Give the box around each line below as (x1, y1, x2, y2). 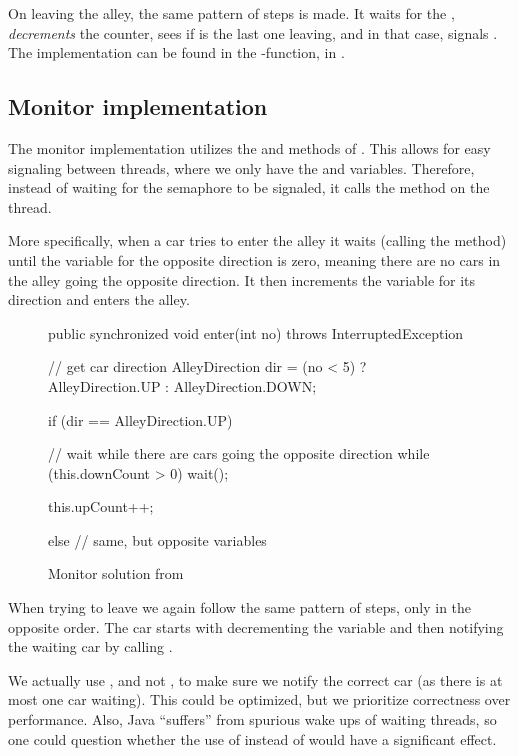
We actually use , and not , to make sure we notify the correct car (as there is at (8, 669, 503, 690)
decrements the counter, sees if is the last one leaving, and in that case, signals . (8, 22, 498, 43)
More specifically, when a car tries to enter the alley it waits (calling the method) (8, 230, 507, 251)
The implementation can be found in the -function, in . (8, 42, 345, 63)
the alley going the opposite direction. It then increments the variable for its (8, 269, 476, 290)
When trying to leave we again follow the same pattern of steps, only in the (8, 597, 472, 618)
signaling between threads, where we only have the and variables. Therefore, (8, 157, 475, 178)
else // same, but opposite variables (48, 529, 267, 550)
